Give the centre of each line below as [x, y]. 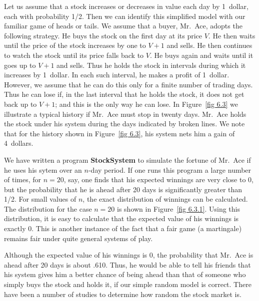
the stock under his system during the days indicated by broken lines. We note [124, 124]
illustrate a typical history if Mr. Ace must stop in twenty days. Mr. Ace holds [125, 114]
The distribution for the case [48, 208]
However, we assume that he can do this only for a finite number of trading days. [128, 84]
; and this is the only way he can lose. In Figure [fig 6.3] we [146, 104]
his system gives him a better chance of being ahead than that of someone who [125, 274]
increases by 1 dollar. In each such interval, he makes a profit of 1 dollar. [117, 75]
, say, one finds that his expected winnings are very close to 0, [158, 179]
